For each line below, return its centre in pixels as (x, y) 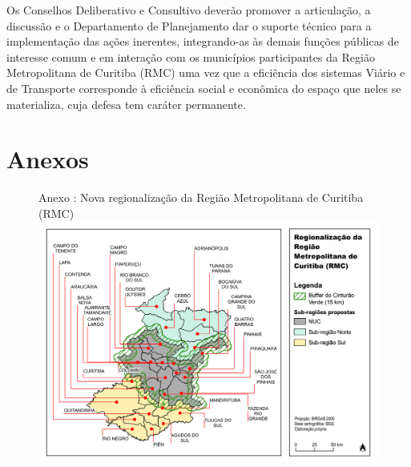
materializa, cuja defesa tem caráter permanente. (126, 104)
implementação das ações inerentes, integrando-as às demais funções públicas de (203, 41)
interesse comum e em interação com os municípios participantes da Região (191, 56)
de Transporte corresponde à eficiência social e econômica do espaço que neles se (204, 88)
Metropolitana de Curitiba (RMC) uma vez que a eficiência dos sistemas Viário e (206, 72)
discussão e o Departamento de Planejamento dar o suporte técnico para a (189, 25)
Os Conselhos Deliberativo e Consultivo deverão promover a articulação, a (189, 10)
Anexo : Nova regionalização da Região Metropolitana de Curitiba (201, 197)
